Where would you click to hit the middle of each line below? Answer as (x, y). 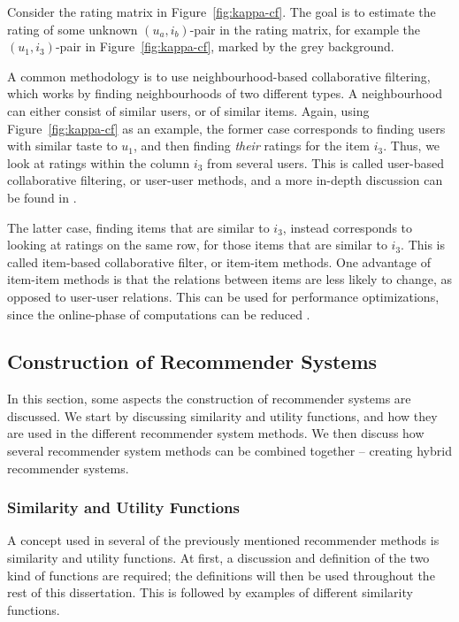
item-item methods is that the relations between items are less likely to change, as (229, 279)
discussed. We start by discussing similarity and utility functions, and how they (222, 415)
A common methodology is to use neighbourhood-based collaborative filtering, (219, 76)
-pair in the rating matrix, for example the (305, 29)
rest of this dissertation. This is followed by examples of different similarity (210, 592)
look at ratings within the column (99, 162)
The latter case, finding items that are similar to (138, 227)
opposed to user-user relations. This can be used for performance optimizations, (223, 296)
